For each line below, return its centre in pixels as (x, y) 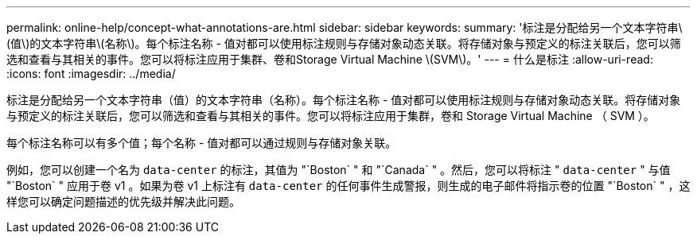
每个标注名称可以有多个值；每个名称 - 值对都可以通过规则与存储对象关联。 (202, 143)
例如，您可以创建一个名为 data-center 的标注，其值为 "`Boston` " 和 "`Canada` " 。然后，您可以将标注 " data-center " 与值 (339, 170)
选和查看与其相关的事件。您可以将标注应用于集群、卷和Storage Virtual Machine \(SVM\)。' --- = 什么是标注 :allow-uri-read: (330, 59)
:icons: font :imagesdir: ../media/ (91, 74)
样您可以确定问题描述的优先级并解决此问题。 (123, 201)
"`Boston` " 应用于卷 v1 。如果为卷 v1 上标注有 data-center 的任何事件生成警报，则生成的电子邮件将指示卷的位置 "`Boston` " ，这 (348, 186)
